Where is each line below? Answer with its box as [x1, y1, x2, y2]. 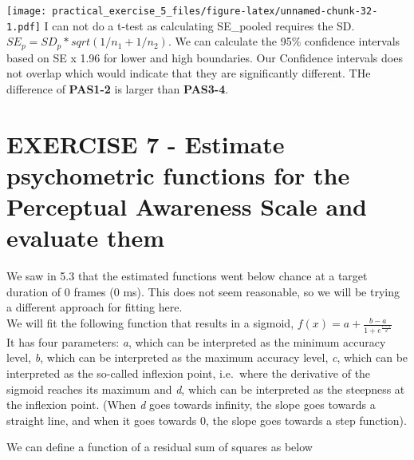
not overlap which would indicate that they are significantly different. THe [6, 65, 371, 81]
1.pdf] [6, 21, 41, 33]
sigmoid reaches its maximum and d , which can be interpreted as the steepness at [6, 380, 405, 397]
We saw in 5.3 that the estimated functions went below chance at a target [6, 268, 368, 284]
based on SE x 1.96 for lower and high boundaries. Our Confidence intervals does [6, 49, 403, 65]
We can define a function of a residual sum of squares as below [6, 438, 313, 455]
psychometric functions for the [6, 158, 350, 191]
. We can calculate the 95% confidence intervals [168, 33, 400, 50]
